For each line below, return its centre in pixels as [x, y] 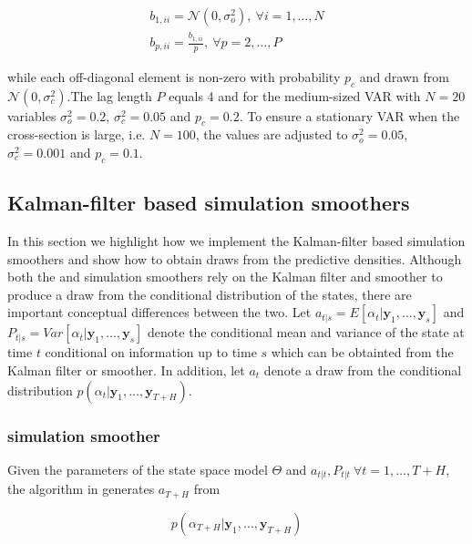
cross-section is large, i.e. [77, 134]
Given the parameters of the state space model [138, 469]
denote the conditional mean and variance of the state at [306, 332]
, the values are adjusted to [272, 134]
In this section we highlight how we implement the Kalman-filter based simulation [236, 241]
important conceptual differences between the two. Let [159, 312]
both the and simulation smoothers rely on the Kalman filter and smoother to [225, 277]
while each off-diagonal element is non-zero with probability [174, 76]
